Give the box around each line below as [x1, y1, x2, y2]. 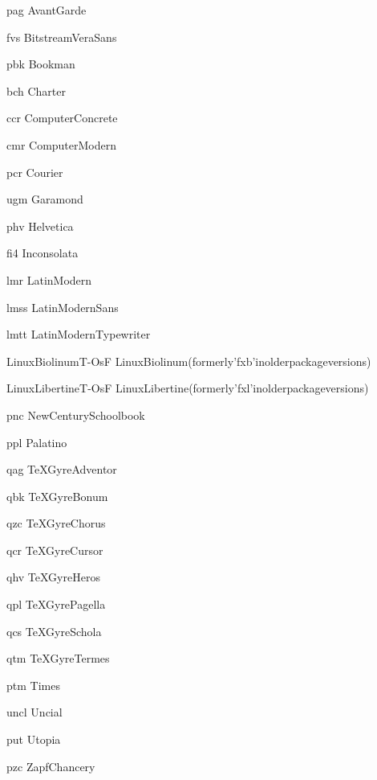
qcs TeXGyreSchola [6, 622, 102, 639]
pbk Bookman [6, 55, 75, 72]
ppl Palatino [6, 433, 67, 450]
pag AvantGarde [6, 2, 87, 18]
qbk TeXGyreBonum [6, 487, 108, 504]
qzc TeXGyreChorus [6, 515, 106, 532]
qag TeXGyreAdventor [6, 461, 117, 478]
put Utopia [6, 731, 61, 748]
